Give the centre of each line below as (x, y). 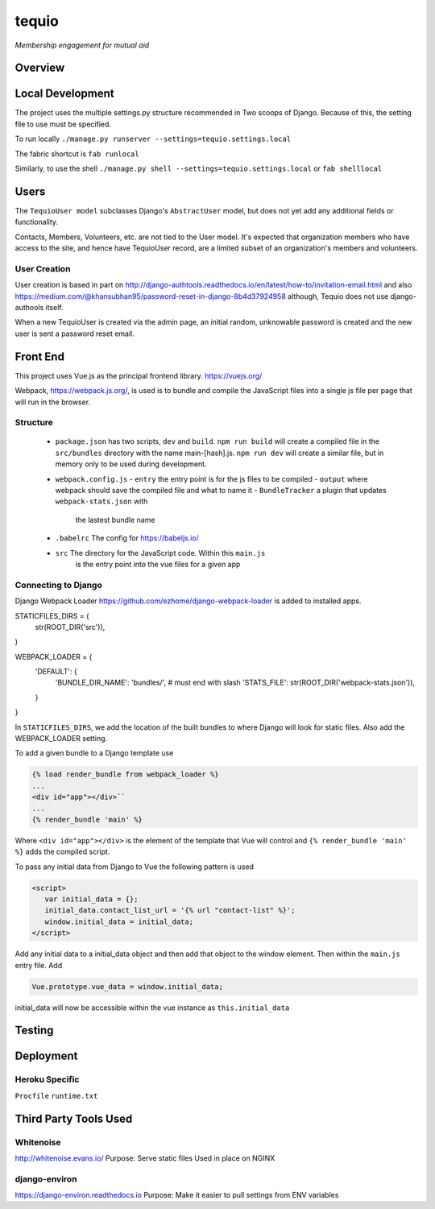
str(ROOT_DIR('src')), (70, 627)
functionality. (37, 222)
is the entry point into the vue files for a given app (158, 564)
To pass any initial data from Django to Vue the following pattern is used (134, 867)
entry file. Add (39, 965)
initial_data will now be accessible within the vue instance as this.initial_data (152, 1008)
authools (29, 308)
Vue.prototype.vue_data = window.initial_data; (127, 986)
